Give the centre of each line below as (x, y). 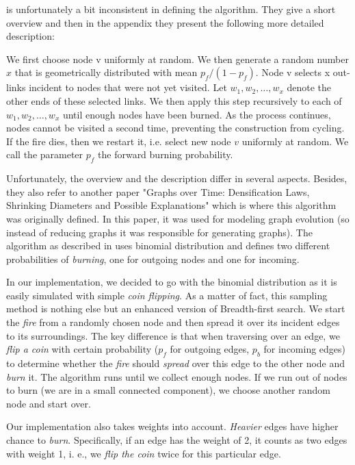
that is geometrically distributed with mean (106, 72)
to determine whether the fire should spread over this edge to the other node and (176, 363)
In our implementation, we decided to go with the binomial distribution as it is (172, 282)
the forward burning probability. (166, 154)
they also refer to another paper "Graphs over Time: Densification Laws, (158, 191)
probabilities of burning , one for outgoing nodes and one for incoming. (153, 259)
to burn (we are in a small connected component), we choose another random (168, 390)
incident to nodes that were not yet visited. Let (128, 87)
